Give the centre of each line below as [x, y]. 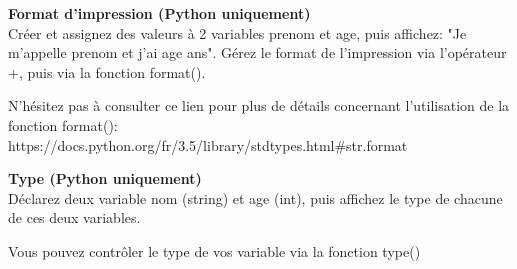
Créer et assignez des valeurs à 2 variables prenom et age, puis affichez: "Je [237, 32]
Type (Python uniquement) [105, 178]
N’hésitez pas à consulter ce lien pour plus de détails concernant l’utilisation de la [259, 105]
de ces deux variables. [74, 217]
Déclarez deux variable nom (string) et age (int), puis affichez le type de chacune [255, 197]
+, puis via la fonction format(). [107, 71]
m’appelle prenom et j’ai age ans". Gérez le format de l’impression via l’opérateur [257, 52]
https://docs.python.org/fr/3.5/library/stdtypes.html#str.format [208, 144]
